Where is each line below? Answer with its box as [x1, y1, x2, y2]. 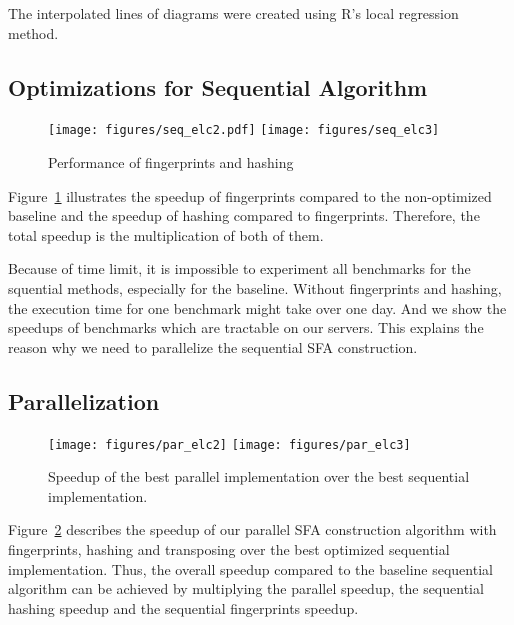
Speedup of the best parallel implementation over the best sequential [48, 466, 470, 487]
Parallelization [8, 385, 160, 416]
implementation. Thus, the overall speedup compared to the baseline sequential [8, 558, 493, 579]
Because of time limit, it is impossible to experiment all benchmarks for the [8, 258, 471, 279]
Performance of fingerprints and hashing [48, 152, 294, 173]
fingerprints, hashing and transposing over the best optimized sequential [8, 539, 450, 560]
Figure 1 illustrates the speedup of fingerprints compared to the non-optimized [8, 185, 492, 206]
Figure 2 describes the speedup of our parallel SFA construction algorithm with [8, 519, 497, 540]
